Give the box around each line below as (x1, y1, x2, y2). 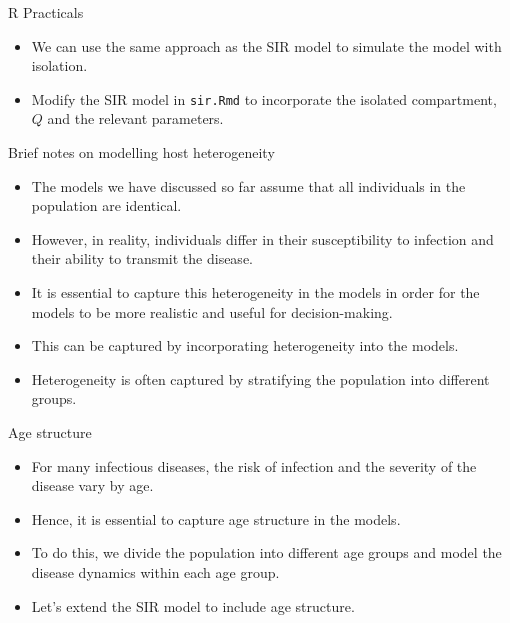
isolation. (31, 55, 88, 76)
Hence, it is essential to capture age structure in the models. (31, 508, 401, 529)
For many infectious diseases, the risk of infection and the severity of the (31, 455, 477, 476)
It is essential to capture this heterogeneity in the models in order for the (31, 282, 480, 302)
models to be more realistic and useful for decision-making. (31, 301, 393, 322)
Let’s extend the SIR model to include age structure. (31, 595, 355, 616)
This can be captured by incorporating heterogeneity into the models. (31, 335, 459, 356)
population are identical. (31, 195, 182, 216)
